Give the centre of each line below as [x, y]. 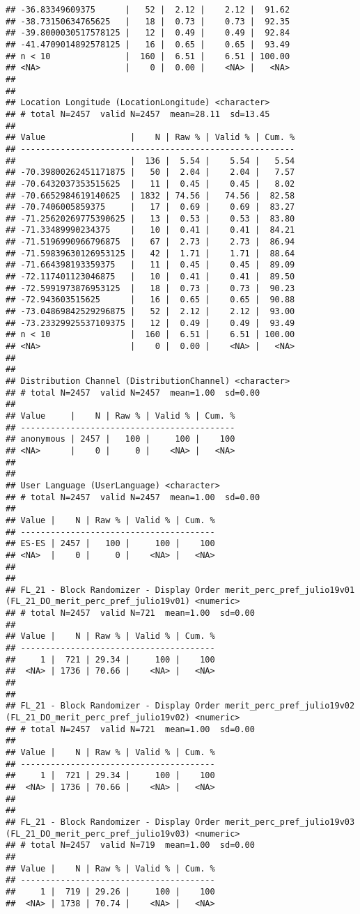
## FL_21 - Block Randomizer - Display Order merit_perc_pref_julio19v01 [180, 590]
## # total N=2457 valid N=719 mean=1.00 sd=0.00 [130, 845]
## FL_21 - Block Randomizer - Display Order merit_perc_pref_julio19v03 [180, 822]
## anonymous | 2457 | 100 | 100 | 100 [120, 439]
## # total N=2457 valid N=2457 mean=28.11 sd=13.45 [138, 114]
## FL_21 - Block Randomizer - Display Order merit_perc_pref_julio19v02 [180, 706]
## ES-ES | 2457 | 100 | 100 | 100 [110, 544]
